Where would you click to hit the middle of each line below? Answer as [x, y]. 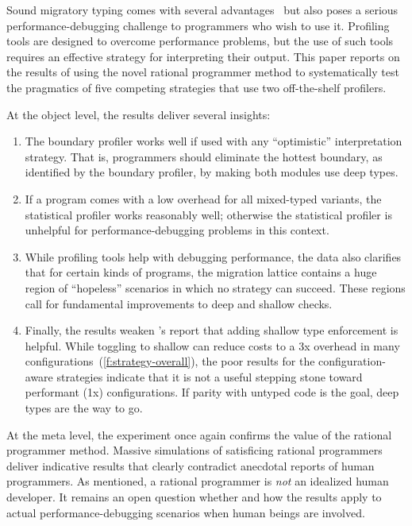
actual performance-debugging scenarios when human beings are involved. [186, 512]
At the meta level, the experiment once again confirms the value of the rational [199, 434]
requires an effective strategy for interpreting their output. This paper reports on [203, 56]
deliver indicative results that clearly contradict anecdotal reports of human [191, 465]
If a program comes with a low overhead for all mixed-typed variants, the [203, 198]
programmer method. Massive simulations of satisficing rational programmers [194, 450]
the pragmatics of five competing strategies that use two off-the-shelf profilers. [196, 87]
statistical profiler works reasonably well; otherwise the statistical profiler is [208, 214]
